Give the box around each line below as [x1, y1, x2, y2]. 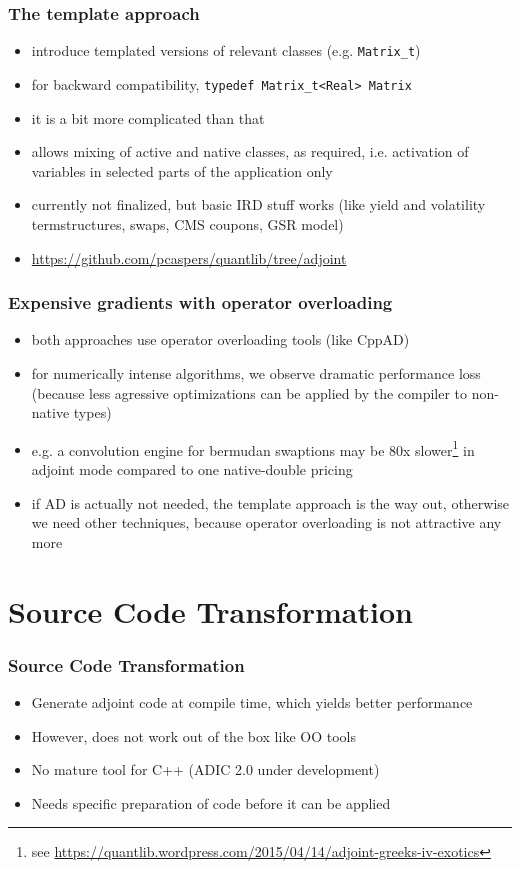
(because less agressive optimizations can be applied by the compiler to [31, 382, 468, 403]
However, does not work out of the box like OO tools [31, 725, 356, 746]
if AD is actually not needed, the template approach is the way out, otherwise [31, 492, 510, 513]
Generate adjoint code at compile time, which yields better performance [31, 691, 473, 712]
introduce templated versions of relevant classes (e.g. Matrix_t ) [31, 40, 421, 61]
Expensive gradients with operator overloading [8, 290, 393, 315]
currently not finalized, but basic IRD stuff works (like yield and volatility [31, 194, 486, 215]
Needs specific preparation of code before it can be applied [31, 792, 391, 813]
